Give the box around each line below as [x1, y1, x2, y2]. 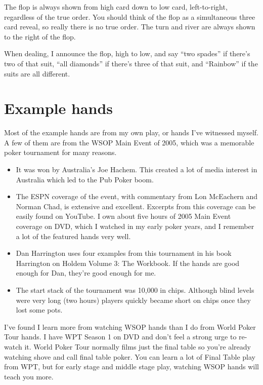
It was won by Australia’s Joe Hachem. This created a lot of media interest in [16, 164, 257, 175]
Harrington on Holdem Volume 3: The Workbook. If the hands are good [16, 257, 240, 268]
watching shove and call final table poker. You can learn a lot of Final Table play [4, 351, 255, 362]
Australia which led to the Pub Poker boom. [16, 174, 154, 184]
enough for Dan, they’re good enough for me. [16, 267, 156, 278]
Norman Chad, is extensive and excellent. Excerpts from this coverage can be [16, 201, 256, 211]
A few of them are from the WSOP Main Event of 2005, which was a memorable [4, 137, 254, 147]
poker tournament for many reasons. [4, 147, 117, 158]
